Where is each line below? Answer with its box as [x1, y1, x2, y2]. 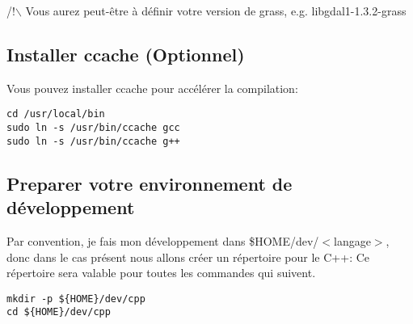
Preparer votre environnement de [6, 170, 293, 196]
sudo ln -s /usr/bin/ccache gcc [6, 122, 180, 134]
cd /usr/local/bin [6, 108, 105, 120]
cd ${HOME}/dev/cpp [6, 306, 111, 318]
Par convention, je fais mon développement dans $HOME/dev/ [6, 232, 319, 249]
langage [334, 232, 371, 249]
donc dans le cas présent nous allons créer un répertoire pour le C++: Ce [6, 248, 370, 265]
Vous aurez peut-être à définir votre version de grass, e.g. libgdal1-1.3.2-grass [25, 2, 407, 19]
